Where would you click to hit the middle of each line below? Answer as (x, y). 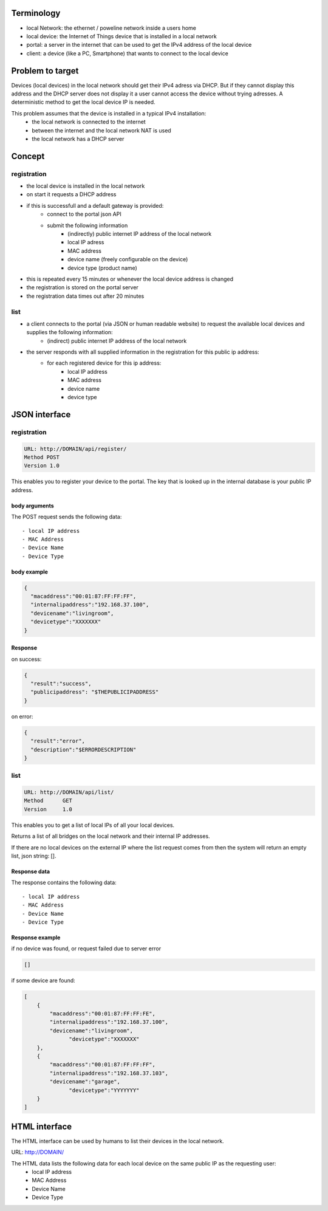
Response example (36, 937)
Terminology (36, 13)
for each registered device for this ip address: (104, 363)
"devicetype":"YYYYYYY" (104, 1090)
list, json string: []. (34, 856)
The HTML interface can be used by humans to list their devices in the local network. (118, 1141)
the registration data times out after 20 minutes (85, 296)
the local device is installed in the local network (86, 186)
